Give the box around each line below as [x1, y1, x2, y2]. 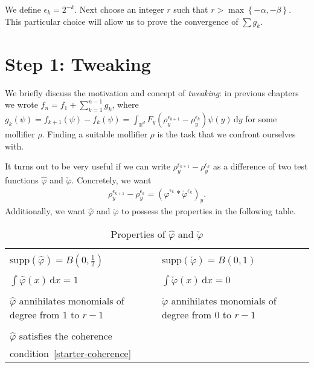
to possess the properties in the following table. [121, 205, 296, 217]
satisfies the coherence [19, 328, 112, 343]
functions [5, 173, 39, 186]
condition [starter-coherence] [10, 346, 132, 360]
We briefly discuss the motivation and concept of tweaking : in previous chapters [5, 86, 299, 99]
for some [245, 112, 277, 125]
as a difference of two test [213, 160, 308, 172]
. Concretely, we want [71, 173, 152, 186]
